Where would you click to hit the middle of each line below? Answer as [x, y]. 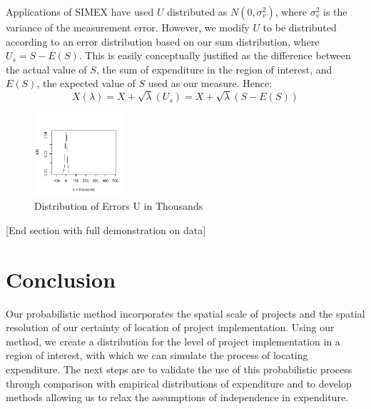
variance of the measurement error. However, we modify [128, 27]
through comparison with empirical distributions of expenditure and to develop [179, 383]
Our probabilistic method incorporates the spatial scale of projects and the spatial [185, 313]
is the [335, 11]
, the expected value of [86, 83]
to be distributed [300, 27]
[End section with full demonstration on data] [106, 229]
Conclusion [61, 279]
